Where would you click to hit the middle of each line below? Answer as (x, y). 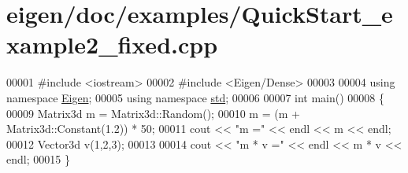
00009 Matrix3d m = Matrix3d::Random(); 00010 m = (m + (153, 113)
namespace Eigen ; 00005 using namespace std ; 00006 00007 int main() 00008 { (196, 97)
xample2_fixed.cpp (112, 44)
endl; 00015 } (38, 159)
